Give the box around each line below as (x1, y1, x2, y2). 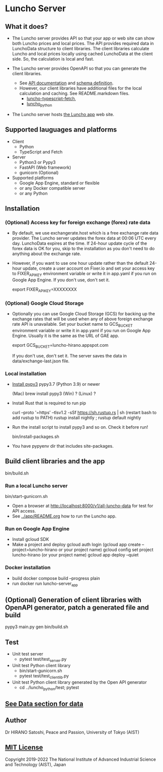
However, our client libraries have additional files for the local (19, 85, 142, 91)
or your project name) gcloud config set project (58, 547, 154, 553)
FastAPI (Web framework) (19, 164, 72, 170)
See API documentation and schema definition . (19, 80, 114, 86)
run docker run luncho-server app (12, 580, 78, 588)
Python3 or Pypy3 (19, 159, 56, 165)
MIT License (5, 743, 43, 752)
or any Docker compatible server (19, 185, 86, 191)
